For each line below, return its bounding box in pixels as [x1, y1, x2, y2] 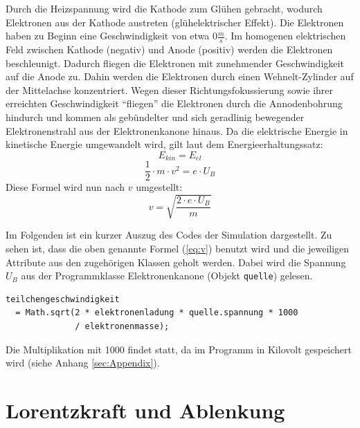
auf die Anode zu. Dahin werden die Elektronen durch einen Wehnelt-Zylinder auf [6, 69, 354, 84]
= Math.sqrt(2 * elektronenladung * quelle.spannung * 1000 [15, 308, 298, 318]
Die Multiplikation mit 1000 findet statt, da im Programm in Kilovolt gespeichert [6, 342, 352, 356]
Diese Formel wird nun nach [6, 180, 125, 194]
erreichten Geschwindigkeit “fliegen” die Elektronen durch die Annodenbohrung [6, 96, 343, 111]
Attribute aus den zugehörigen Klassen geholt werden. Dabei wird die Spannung [6, 254, 346, 269]
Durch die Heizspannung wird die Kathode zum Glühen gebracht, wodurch [6, 1, 323, 15]
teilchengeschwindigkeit [6, 294, 120, 304]
